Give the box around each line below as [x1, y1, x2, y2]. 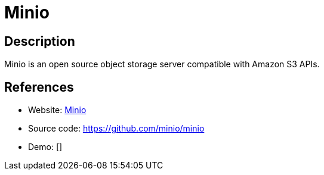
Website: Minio [28, 105, 87, 115]
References [4, 79, 74, 95]
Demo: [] [28, 142, 63, 152]
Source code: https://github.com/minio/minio [28, 123, 205, 134]
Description [4, 33, 75, 49]
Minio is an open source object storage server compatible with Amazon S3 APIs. [4, 59, 320, 70]
